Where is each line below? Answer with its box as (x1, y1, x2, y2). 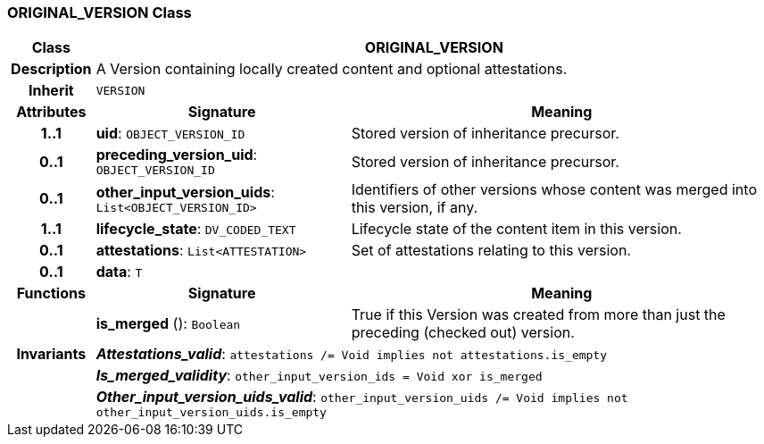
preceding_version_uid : (95, 146, 258, 164)
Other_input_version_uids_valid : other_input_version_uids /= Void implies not (95, 388, 628, 406)
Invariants (16, 345, 87, 364)
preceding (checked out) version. (351, 323, 575, 342)
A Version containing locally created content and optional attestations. (95, 60, 568, 79)
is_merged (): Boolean (95, 314, 241, 333)
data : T (95, 263, 143, 281)
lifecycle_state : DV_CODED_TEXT (95, 220, 296, 239)
